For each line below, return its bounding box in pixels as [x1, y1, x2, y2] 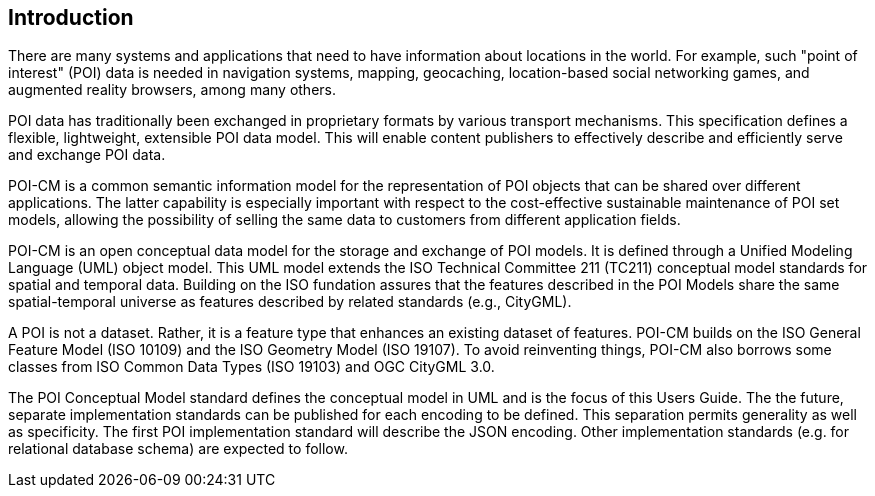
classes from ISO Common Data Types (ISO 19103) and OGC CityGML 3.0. [8, 358, 495, 376]
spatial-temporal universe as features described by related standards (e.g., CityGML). [8, 293, 572, 311]
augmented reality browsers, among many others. [8, 81, 336, 99]
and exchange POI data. [8, 146, 166, 164]
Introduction [8, 5, 134, 30]
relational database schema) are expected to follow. [8, 440, 348, 458]
